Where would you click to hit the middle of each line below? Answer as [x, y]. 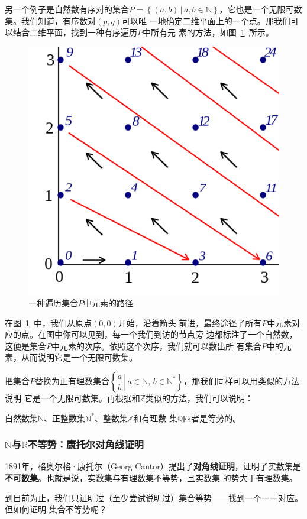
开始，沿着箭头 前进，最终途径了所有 [190, 322]
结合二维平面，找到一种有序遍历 [75, 32]
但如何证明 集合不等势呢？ [56, 509]
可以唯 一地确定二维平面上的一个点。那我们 [206, 20]
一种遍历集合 [53, 303]
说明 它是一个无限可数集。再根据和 [72, 398]
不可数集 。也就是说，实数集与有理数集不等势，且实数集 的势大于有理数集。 [151, 477]
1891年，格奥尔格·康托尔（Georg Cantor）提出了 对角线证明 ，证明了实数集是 [153, 466]
